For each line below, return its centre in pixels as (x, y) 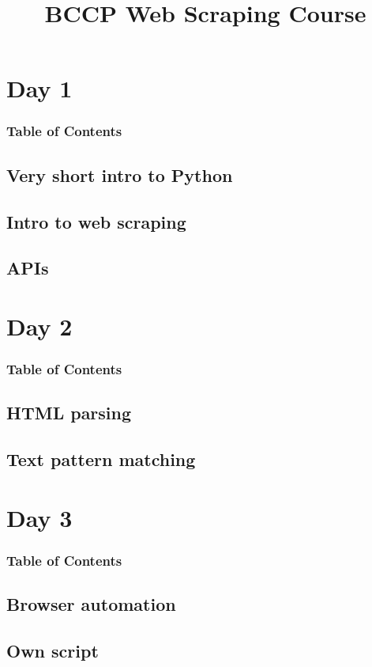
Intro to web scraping (96, 221)
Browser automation (91, 604)
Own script (53, 650)
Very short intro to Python (120, 174)
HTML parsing (69, 413)
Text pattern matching (101, 459)
